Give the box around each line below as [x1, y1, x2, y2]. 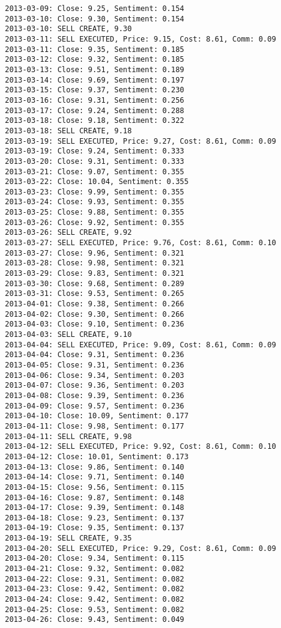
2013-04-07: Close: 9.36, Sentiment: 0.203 [5, 381, 184, 390]
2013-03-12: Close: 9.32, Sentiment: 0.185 [5, 55, 184, 64]
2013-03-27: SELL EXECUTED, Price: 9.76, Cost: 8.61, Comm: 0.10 [5, 238, 276, 248]
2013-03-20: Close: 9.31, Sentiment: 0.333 [5, 157, 184, 166]
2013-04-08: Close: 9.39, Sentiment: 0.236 [5, 391, 184, 400]
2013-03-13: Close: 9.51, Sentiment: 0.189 [5, 65, 184, 74]
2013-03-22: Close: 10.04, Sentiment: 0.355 [5, 177, 189, 187]
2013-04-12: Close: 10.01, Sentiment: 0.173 [5, 452, 189, 461]
